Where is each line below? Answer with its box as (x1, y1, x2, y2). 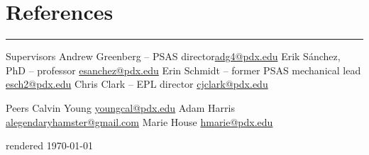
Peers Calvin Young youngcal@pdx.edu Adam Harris (6, 100, 235, 115)
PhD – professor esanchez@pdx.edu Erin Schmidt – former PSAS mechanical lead (6, 62, 361, 77)
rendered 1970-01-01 (6, 138, 93, 153)
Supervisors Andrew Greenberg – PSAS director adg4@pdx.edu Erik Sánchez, (6, 49, 341, 64)
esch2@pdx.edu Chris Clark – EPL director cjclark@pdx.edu (6, 76, 268, 91)
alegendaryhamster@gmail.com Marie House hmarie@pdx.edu (6, 114, 273, 129)
